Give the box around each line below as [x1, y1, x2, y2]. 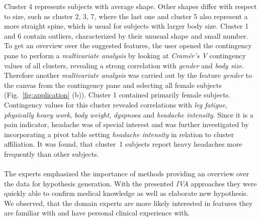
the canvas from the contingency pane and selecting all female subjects [4, 79, 222, 90]
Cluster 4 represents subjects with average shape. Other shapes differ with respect [4, 1, 257, 11]
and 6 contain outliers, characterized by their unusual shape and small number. [4, 30, 248, 41]
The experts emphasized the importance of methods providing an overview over [4, 168, 249, 179]
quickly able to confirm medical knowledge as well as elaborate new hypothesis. [4, 188, 248, 198]
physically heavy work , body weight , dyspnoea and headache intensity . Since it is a [4, 109, 253, 120]
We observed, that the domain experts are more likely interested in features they [4, 197, 253, 208]
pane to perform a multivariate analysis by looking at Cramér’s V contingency [4, 50, 246, 60]
